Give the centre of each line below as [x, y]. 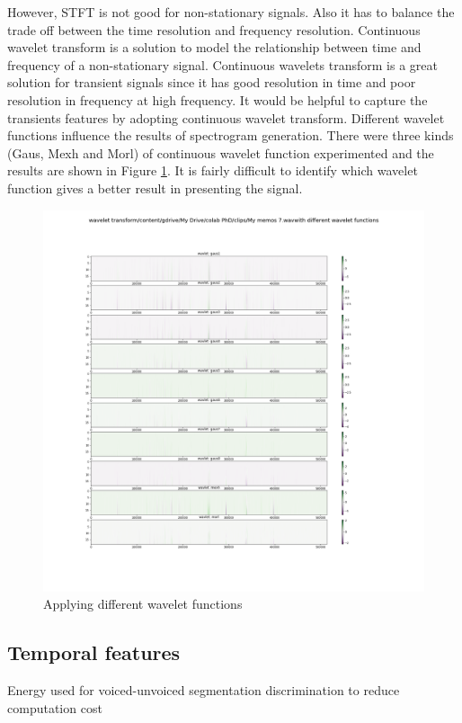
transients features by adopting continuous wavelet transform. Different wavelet [226, 117]
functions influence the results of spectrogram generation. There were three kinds [231, 135]
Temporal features [94, 652]
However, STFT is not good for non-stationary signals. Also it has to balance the [231, 12]
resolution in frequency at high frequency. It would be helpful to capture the [218, 99]
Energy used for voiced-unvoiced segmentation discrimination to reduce [204, 689]
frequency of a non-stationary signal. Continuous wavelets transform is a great [222, 64]
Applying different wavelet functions [143, 604]
